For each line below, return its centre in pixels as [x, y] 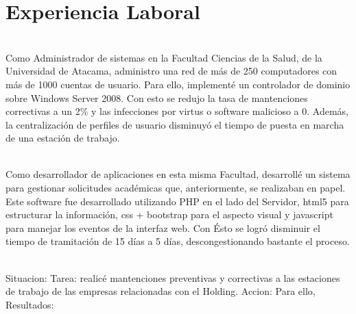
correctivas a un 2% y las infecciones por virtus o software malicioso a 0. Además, [177, 111]
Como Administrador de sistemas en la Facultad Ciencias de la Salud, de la [164, 57]
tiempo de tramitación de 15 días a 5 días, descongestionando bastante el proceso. [178, 241]
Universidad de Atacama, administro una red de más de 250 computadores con [171, 71]
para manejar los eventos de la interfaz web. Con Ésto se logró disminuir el [163, 227]
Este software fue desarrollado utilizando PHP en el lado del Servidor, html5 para [177, 201]
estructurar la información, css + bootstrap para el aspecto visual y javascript [169, 214]
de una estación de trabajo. [63, 138]
